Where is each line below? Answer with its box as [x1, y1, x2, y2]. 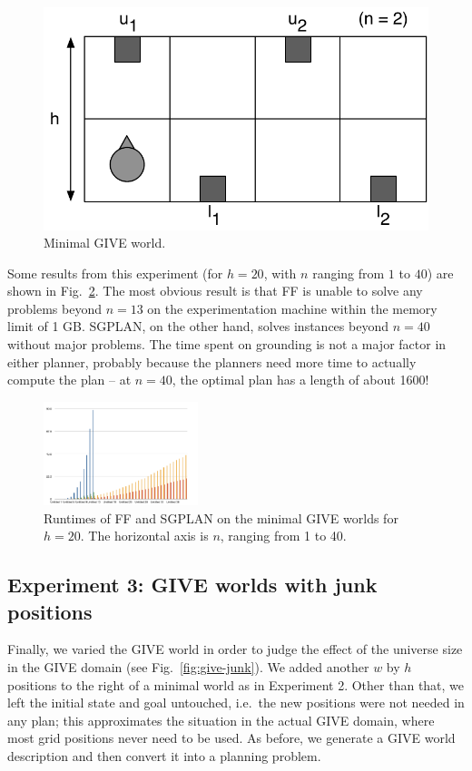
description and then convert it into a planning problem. [7, 747, 321, 766]
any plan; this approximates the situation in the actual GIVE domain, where [7, 710, 435, 729]
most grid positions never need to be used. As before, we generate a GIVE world [7, 728, 456, 747]
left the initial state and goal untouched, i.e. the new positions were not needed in [7, 693, 465, 712]
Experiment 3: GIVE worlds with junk [7, 571, 378, 599]
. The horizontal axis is [80, 526, 209, 545]
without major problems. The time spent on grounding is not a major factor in [7, 335, 447, 354]
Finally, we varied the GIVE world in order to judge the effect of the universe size [7, 639, 463, 659]
